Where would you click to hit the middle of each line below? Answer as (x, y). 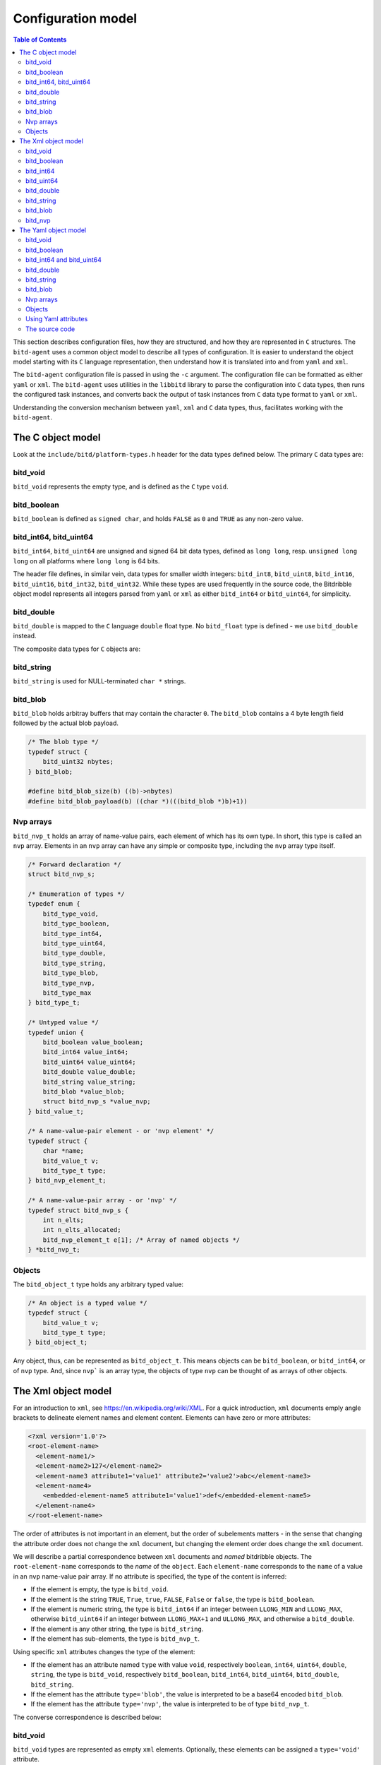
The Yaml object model (53, 230)
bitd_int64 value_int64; (86, 1052)
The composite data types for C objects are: (77, 649)
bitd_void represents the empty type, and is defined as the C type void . (121, 486)
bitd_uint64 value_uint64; (90, 1062)
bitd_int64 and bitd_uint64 (64, 260)
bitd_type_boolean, (77, 924)
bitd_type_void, (71, 914)
